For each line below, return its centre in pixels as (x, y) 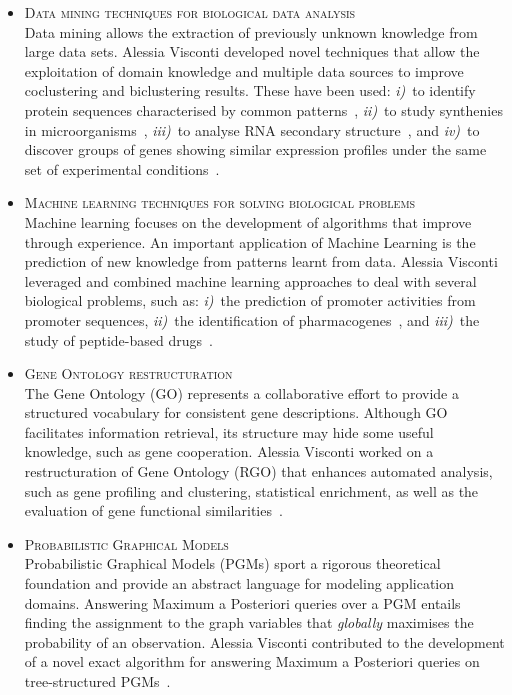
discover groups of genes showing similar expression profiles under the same (255, 149)
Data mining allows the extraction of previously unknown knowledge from (251, 31)
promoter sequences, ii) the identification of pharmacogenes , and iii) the (252, 319)
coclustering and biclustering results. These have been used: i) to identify (250, 90)
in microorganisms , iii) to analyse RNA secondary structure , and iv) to (252, 129)
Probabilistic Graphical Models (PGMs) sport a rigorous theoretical (232, 563)
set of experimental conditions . (122, 168)
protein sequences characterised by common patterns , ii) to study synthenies (263, 109)
